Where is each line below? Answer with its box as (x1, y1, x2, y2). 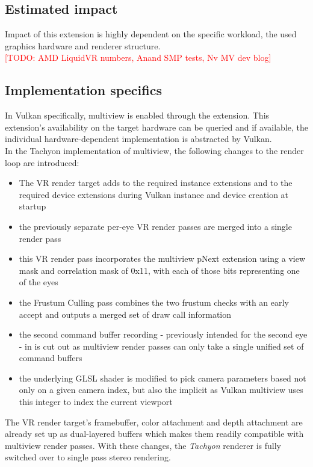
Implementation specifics (5, 81, 162, 99)
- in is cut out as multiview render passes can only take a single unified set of (19, 339, 304, 352)
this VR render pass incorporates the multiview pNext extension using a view (19, 252, 306, 265)
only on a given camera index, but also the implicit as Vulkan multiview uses (19, 383, 303, 396)
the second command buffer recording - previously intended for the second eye (19, 328, 308, 341)
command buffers (19, 351, 82, 364)
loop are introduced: (5, 156, 79, 169)
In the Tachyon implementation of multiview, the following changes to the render (5, 144, 304, 156)
